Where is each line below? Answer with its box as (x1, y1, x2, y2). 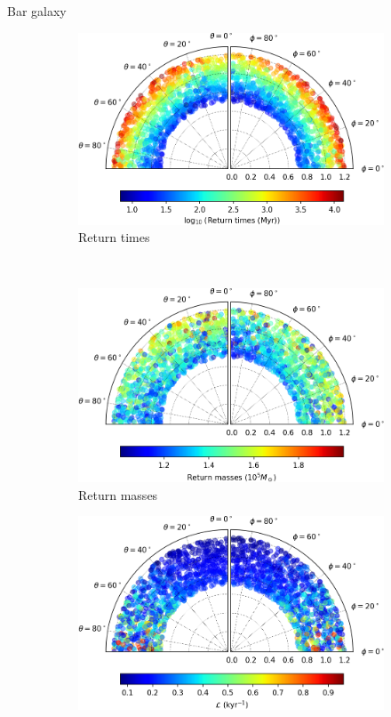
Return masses (78, 485, 158, 504)
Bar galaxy (7, 2, 67, 20)
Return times (78, 228, 150, 246)
